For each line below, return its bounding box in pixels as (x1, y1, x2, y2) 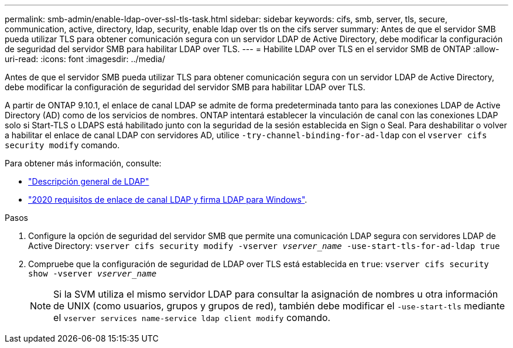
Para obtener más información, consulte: (5, 158, 162, 168)
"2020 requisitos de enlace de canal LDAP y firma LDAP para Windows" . (28, 195, 307, 204)
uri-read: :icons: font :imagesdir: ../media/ (5, 54, 165, 64)
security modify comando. (5, 140, 120, 150)
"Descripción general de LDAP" (28, 176, 149, 186)
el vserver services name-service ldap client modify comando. (53, 312, 331, 323)
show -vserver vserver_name (28, 269, 157, 278)
